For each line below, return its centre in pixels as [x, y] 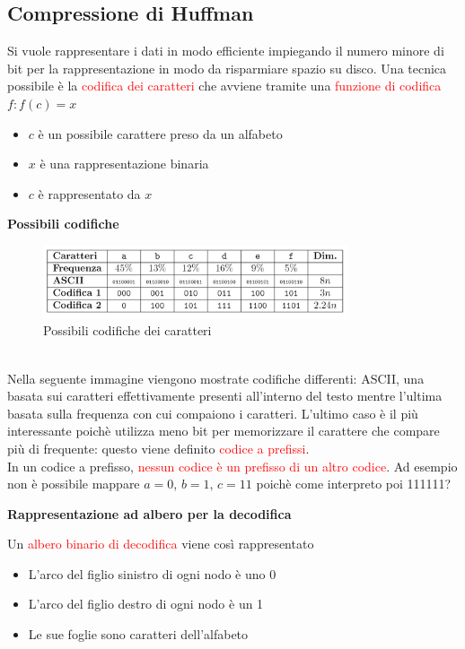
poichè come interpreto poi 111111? [354, 484]
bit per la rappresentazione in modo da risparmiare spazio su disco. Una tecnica [227, 68]
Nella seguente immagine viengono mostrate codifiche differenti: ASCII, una [216, 378]
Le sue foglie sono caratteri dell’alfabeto [138, 634]
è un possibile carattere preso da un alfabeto [160, 133]
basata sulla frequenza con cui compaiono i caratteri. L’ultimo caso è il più [213, 413]
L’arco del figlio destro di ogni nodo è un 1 [146, 604]
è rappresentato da [89, 193]
